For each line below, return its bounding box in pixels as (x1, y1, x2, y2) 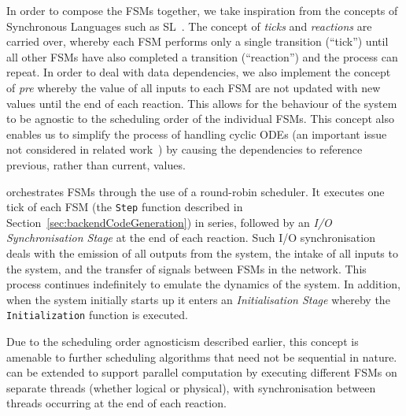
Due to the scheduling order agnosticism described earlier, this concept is (6, 333, 359, 349)
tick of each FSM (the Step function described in (6, 199, 243, 215)
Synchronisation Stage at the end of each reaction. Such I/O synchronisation (6, 229, 375, 246)
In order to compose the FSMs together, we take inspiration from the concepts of (6, 2, 398, 18)
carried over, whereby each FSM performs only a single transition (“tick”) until (6, 33, 389, 50)
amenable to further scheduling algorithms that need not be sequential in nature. (6, 348, 397, 365)
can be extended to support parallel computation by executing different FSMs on (6, 364, 397, 381)
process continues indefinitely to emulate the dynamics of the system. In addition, (6, 276, 400, 292)
